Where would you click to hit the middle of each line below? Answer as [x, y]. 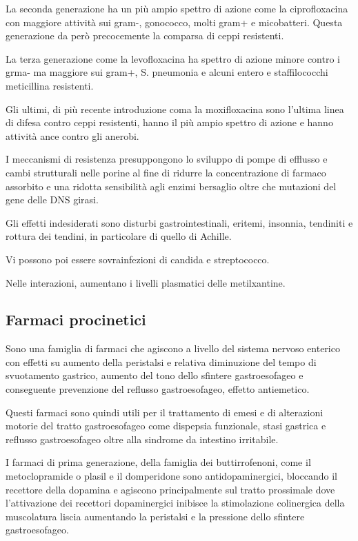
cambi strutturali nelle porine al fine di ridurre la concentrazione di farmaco [166, 172]
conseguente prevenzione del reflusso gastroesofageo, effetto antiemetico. [158, 389]
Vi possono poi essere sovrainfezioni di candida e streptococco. [138, 259]
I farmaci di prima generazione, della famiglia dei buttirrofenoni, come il [158, 462]
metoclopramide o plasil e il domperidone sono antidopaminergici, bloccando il [171, 476]
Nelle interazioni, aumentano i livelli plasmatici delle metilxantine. [146, 282]
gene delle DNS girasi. [52, 200]
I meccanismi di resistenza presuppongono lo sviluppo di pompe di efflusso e [167, 159]
